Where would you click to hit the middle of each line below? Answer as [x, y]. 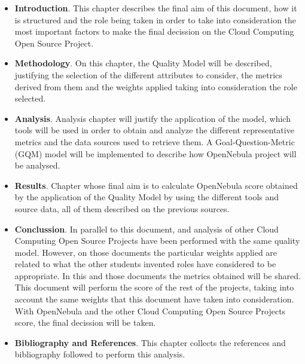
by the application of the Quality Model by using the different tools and [147, 197]
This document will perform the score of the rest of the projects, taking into [154, 287]
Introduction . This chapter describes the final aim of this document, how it [156, 8]
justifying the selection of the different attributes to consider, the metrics [148, 74]
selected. [30, 98]
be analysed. [37, 165]
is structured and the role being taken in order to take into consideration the [155, 19]
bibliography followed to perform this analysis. [100, 354]
